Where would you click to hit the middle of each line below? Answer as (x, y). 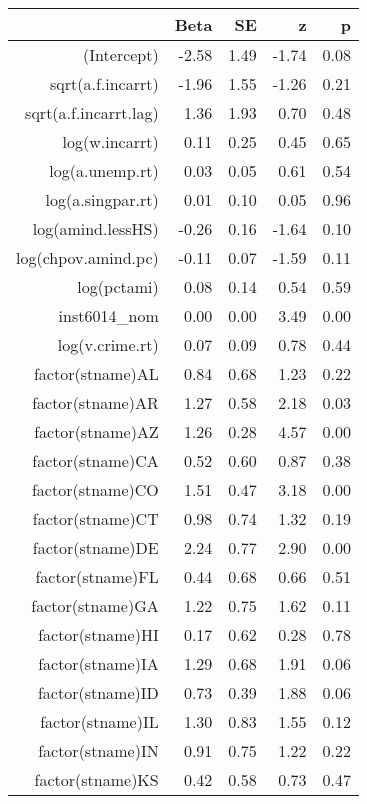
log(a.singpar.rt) (102, 199)
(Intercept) (121, 54)
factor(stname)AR (95, 402)
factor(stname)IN (98, 750)
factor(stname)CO (95, 489)
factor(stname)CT (95, 518)
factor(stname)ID (98, 692)
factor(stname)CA (95, 460)
